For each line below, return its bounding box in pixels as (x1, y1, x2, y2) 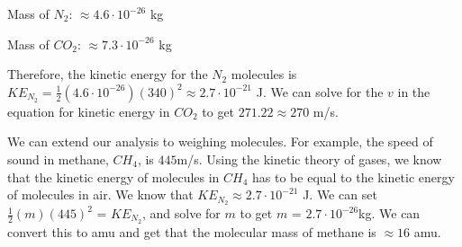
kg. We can (358, 204, 421, 223)
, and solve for (141, 204, 221, 223)
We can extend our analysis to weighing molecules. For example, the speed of (7, 132, 433, 151)
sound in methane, (7, 149, 109, 168)
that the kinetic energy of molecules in (7, 167, 220, 186)
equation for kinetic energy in (7, 101, 170, 120)
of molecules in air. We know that (7, 185, 194, 204)
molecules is (231, 65, 297, 84)
